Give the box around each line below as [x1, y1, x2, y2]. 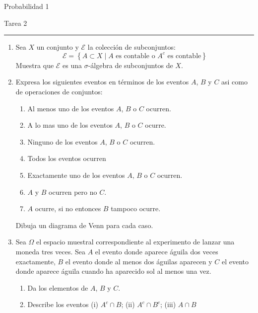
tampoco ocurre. [111, 203, 161, 214]
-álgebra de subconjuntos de [88, 60, 173, 70]
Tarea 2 [4, 17, 27, 28]
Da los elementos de [27, 282, 88, 293]
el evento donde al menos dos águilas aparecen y [65, 256, 212, 266]
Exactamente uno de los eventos [27, 169, 125, 180]
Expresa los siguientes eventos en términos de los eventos [15, 77, 189, 87]
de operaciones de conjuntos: [15, 86, 103, 96]
